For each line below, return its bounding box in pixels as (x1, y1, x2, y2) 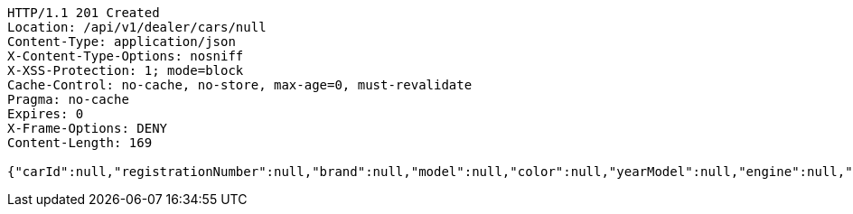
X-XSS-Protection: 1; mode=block (7, 63, 244, 78)
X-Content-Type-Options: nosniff (7, 49, 244, 63)
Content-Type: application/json (7, 34, 236, 49)
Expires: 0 (7, 107, 84, 121)
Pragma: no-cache (7, 92, 129, 107)
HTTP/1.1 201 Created (7, 5, 160, 20)
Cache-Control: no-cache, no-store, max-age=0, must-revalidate (7, 78, 473, 92)
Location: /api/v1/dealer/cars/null (7, 20, 267, 34)
